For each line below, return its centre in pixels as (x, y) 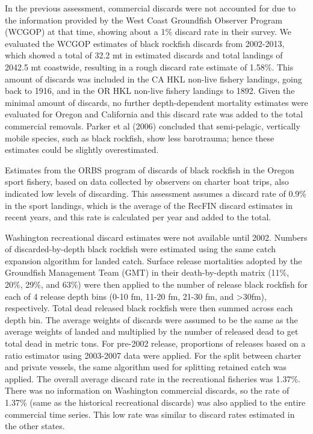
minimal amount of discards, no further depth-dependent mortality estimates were (156, 102)
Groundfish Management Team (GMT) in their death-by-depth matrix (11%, (147, 272)
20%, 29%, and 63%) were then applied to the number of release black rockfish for (156, 284)
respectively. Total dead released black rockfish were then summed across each (149, 308)
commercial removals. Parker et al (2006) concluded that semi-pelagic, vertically (153, 126)
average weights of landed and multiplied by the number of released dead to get (152, 331)
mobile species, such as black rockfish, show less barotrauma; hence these (140, 138)
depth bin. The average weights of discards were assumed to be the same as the (151, 319)
